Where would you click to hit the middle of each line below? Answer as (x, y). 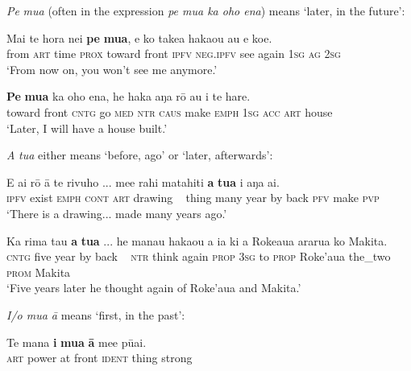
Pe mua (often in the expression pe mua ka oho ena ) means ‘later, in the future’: (206, 10)
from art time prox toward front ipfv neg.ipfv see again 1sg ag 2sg (174, 54)
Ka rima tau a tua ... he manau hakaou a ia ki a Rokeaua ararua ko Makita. (197, 240)
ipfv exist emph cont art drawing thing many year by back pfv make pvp (193, 198)
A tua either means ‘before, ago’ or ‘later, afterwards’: (140, 155)
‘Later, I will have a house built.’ (87, 128)
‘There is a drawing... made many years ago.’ (117, 213)
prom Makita (39, 272)
